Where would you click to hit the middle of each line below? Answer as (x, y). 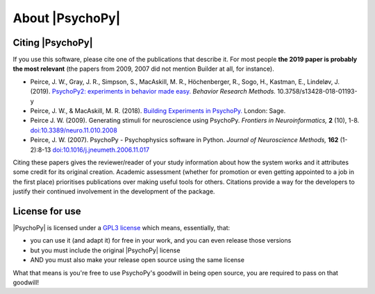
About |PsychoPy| (67, 18)
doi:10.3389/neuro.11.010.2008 (74, 130)
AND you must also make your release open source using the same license (137, 260)
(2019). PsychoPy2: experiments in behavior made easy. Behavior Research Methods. (153, 92)
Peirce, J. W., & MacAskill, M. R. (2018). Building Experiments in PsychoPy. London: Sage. (158, 111)
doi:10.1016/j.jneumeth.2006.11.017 (101, 150)
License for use (47, 211)
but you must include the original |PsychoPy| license (105, 250)
